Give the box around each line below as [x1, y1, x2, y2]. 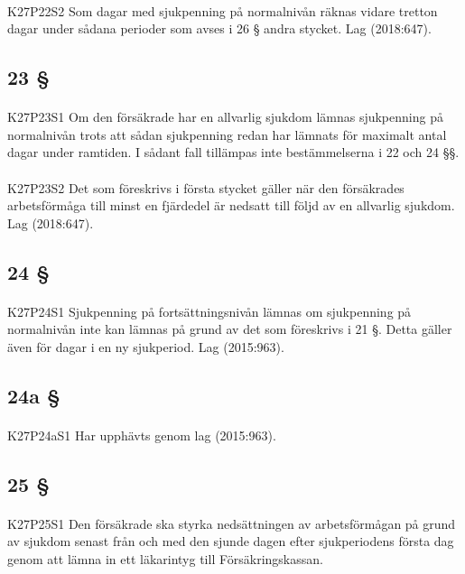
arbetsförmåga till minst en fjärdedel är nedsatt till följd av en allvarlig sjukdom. [7, 196, 455, 215]
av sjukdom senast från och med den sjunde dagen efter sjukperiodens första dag [7, 532, 454, 551]
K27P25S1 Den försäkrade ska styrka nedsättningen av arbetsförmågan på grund [7, 514, 456, 532]
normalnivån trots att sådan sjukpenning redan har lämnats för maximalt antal [7, 125, 447, 143]
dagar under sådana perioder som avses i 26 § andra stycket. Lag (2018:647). [7, 19, 432, 38]
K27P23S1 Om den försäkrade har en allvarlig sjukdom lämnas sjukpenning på [7, 107, 443, 126]
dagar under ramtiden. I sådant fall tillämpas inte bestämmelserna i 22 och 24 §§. [7, 143, 460, 162]
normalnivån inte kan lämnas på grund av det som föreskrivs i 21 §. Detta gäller [7, 319, 452, 338]
